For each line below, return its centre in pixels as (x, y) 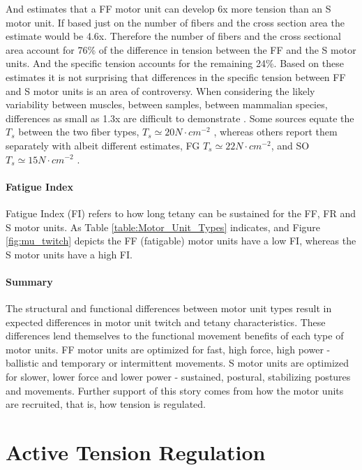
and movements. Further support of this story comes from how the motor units (175, 390)
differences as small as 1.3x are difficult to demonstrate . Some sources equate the (180, 118)
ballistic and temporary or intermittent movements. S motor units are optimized (178, 363)
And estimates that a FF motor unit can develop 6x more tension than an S (168, 8)
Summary (29, 281)
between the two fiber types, (79, 132)
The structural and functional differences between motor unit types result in (169, 308)
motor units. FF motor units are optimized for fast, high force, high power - (168, 349)
